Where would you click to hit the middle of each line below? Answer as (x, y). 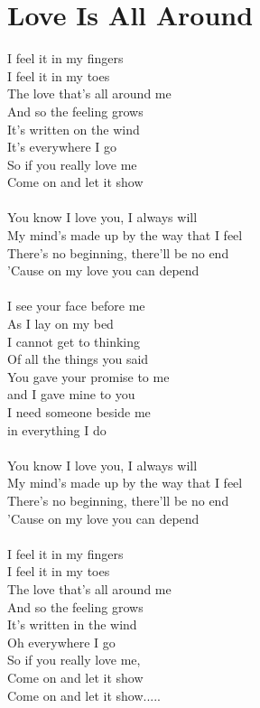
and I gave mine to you (71, 394)
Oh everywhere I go (61, 642)
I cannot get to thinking (74, 341)
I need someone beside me (79, 412)
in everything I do (57, 429)
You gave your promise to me (88, 376)
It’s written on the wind (74, 129)
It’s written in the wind (72, 624)
